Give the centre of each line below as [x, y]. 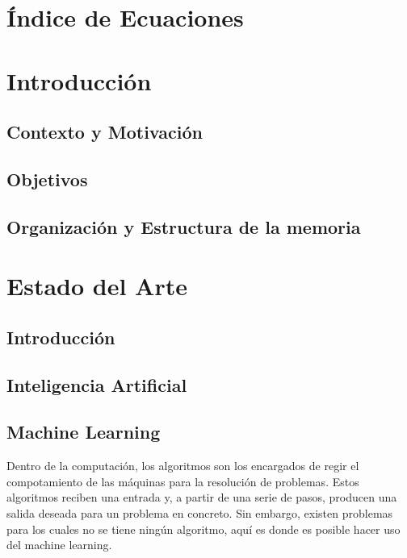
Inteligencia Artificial [97, 384]
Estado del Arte [97, 286]
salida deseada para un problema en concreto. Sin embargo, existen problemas [200, 513]
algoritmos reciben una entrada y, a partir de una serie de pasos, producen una [202, 497]
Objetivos [47, 179]
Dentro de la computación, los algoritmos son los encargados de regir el [183, 466]
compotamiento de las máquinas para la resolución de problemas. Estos [183, 481]
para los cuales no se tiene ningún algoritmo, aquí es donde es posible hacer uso [203, 529]
